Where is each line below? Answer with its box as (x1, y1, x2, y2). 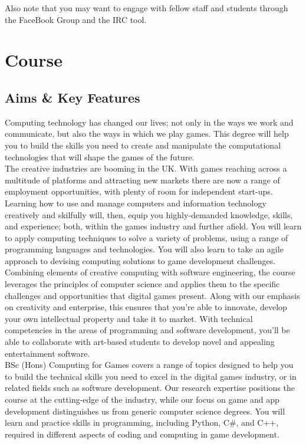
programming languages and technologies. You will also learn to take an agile (5, 243, 284, 255)
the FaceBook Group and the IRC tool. (5, 13, 147, 25)
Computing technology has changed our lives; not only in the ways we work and (5, 116, 294, 128)
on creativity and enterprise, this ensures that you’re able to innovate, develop (5, 301, 287, 313)
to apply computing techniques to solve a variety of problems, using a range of (5, 231, 288, 244)
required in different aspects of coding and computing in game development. (5, 427, 279, 440)
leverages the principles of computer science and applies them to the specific (5, 278, 280, 290)
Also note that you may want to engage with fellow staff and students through (5, 2, 288, 14)
